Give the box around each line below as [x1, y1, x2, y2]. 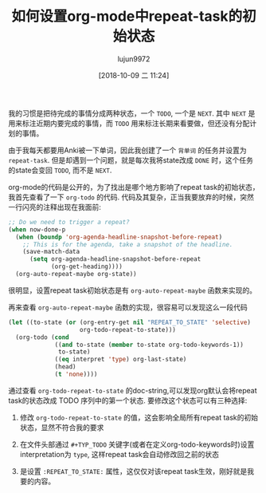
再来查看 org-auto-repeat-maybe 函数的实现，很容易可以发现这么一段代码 [8, 302, 248, 312]
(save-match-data [22, 248, 80, 256]
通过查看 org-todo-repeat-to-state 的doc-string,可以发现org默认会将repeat [8, 385, 257, 395]
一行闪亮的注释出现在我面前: [8, 202, 102, 211]
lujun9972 [117, 53, 151, 64]
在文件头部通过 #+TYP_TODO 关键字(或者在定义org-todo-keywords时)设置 [19, 440, 255, 449]
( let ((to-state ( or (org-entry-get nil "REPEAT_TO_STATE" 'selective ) [8, 318, 251, 326]
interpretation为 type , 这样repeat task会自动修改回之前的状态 [19, 449, 220, 459]
